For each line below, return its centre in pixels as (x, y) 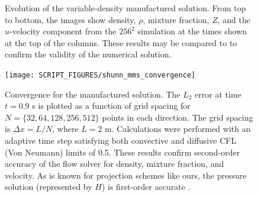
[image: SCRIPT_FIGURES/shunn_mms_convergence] (100, 75)
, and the (234, 19)
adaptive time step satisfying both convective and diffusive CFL (121, 140)
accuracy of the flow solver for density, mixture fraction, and (115, 164)
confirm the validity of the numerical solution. (88, 54)
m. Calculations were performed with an (178, 129)
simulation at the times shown (192, 31)
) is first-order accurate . (146, 187)
